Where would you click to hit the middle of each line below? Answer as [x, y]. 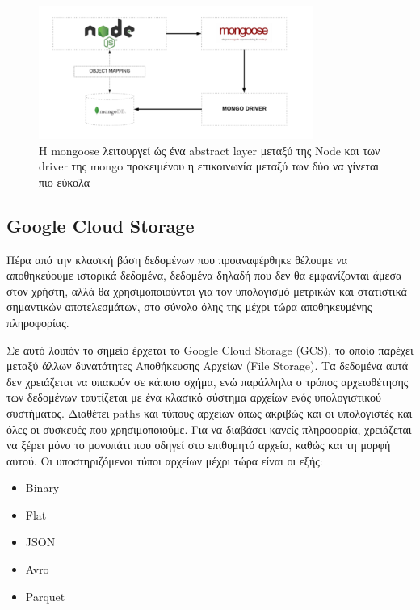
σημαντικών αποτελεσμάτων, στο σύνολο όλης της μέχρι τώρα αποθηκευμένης [189, 307]
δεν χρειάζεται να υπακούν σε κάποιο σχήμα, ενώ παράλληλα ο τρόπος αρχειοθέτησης [208, 381]
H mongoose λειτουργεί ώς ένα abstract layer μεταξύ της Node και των [210, 150]
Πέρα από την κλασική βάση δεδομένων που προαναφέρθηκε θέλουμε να [177, 259]
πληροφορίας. [38, 322]
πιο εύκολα [65, 181]
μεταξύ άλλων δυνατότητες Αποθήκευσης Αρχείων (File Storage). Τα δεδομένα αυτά [208, 366]
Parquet [45, 596]
